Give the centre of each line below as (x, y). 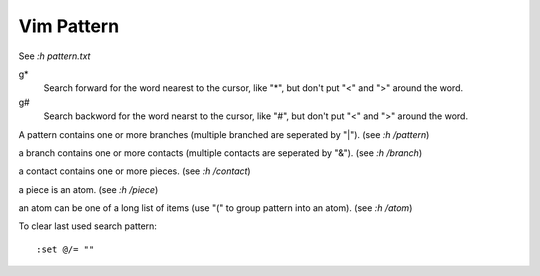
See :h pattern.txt (54, 56)
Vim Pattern (69, 26)
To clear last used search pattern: (87, 226)
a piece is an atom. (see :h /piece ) (88, 189)
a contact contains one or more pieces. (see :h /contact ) (134, 171)
